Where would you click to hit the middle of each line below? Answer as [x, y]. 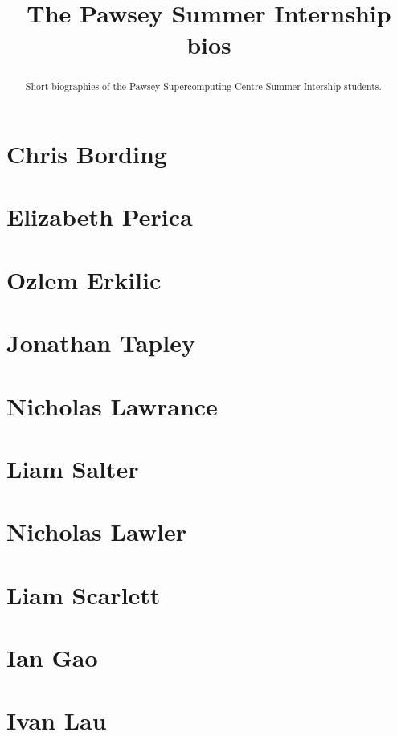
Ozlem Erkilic [84, 279]
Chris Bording [87, 154]
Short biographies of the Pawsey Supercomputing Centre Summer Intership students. [203, 86]
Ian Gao [52, 658]
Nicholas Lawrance [112, 405]
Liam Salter [73, 468]
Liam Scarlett [84, 594]
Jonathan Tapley [101, 343]
